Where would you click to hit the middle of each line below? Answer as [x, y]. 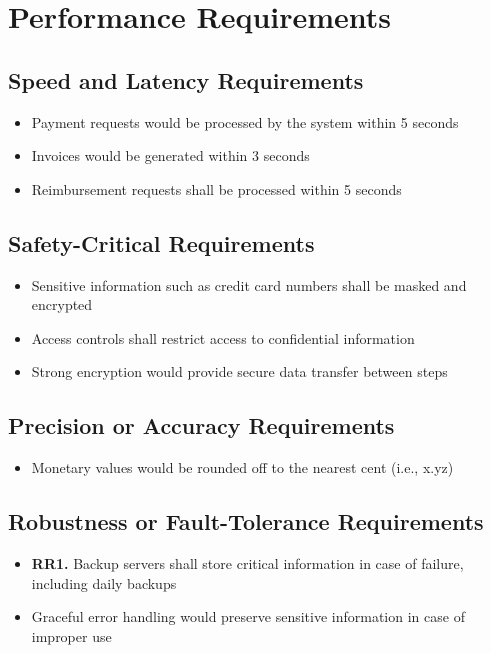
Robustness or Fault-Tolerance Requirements [246, 521]
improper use [71, 635]
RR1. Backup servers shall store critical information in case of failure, [247, 562]
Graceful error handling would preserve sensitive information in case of [248, 616]
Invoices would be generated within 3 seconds [170, 155]
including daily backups [104, 582]
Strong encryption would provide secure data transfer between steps [239, 371]
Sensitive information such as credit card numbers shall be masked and [249, 284]
